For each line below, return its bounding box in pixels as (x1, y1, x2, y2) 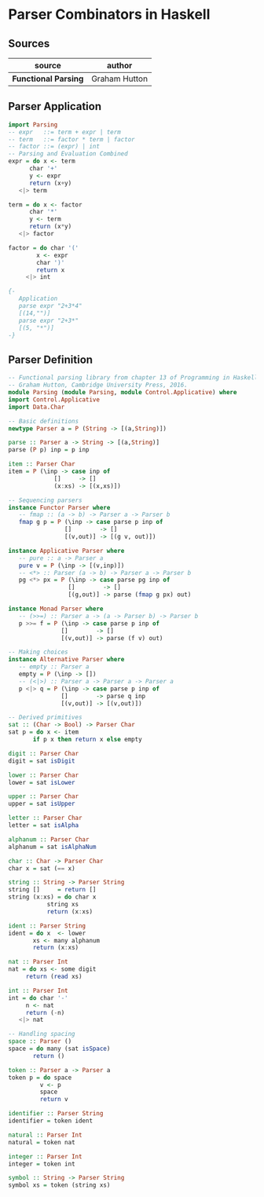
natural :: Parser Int (8, 1131, 82, 1139)
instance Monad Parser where (8, 605, 104, 613)
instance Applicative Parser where (8, 547, 125, 555)
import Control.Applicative (8, 395, 101, 404)
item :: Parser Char (8, 460, 76, 468)
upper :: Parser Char (8, 793, 79, 800)
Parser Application (8, 100, 102, 113)
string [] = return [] (8, 886, 97, 894)
